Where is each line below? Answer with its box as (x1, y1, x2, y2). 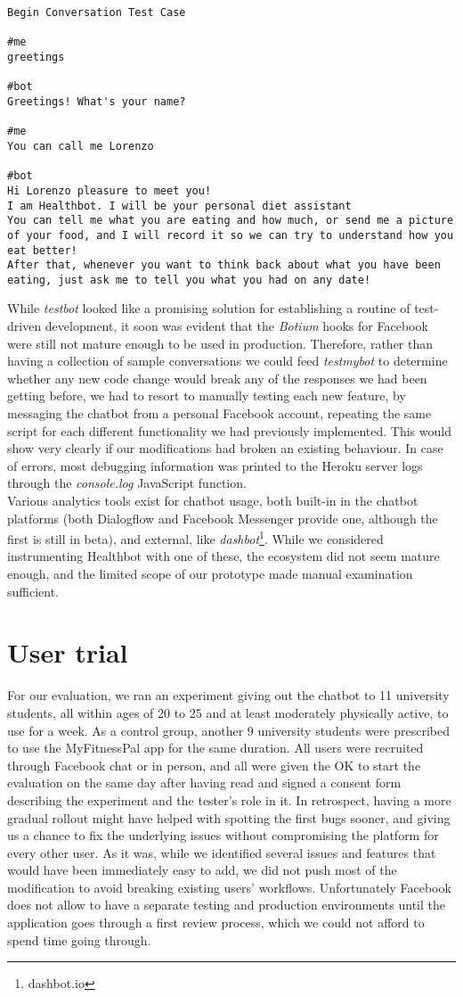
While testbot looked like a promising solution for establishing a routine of (7, 299, 410, 317)
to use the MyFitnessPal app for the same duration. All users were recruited (7, 738, 424, 757)
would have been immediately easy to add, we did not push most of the (7, 861, 397, 879)
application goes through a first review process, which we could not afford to (7, 913, 425, 932)
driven (7, 317, 42, 335)
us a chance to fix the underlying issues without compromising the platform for (7, 826, 439, 845)
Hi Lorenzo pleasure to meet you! (7, 184, 212, 197)
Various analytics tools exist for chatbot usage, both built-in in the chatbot (7, 491, 418, 509)
